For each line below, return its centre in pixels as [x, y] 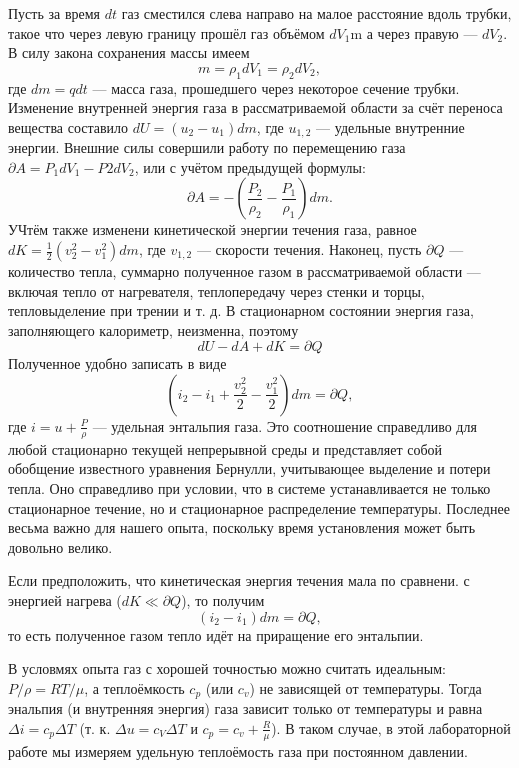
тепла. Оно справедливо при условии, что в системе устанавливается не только [249, 487]
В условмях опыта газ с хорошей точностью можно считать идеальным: [227, 668]
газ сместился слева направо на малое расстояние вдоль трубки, [316, 13]
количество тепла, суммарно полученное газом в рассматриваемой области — [244, 271]
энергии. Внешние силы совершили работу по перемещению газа [207, 147]
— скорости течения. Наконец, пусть [309, 249]
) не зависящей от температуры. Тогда [365, 687]
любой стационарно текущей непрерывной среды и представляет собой [225, 448]
